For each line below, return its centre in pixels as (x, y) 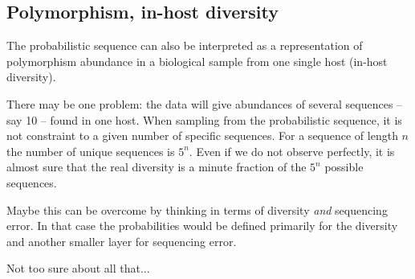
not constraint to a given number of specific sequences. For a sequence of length (202, 135)
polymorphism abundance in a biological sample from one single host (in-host (197, 61)
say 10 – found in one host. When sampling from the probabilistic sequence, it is (204, 119)
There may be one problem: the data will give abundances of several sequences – (205, 103)
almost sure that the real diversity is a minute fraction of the (157, 167)
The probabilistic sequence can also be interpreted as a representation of (185, 45)
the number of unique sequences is (91, 151)
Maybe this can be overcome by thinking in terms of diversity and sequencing (197, 209)
